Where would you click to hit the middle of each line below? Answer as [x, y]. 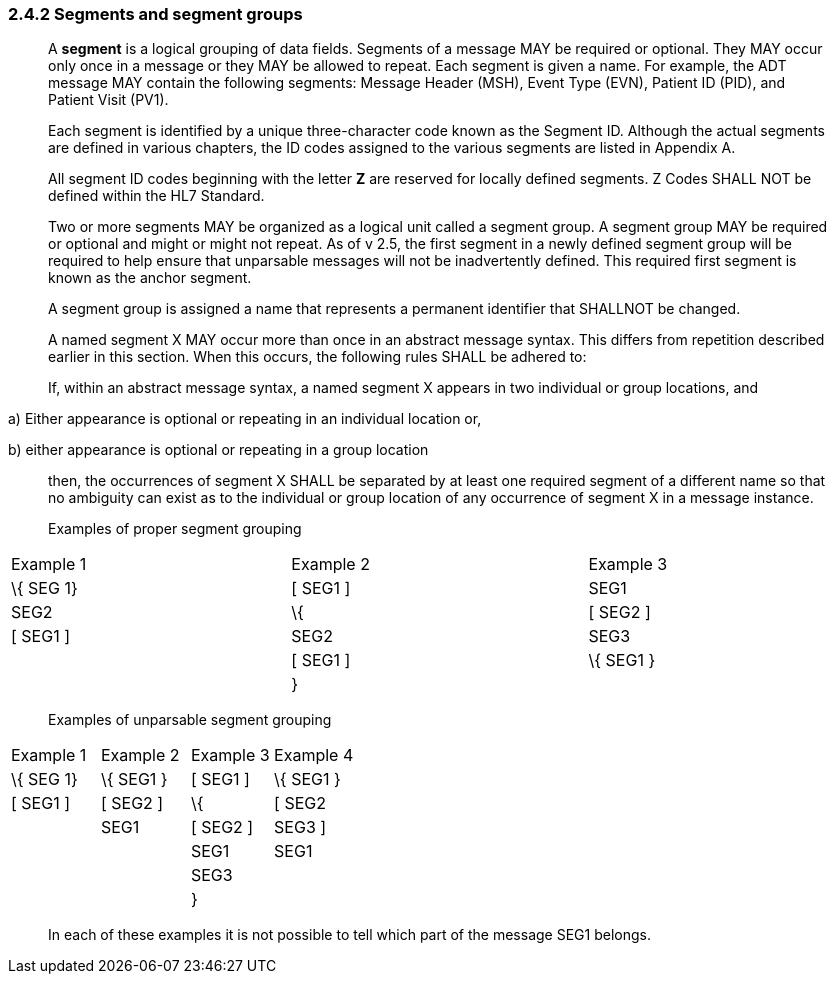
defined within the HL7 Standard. [156, 196]
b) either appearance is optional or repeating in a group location [218, 450]
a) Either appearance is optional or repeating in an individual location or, [245, 419]
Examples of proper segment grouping [175, 529]
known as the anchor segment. [150, 278]
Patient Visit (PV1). [108, 100]
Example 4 [314, 755]
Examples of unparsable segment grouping [190, 720]
